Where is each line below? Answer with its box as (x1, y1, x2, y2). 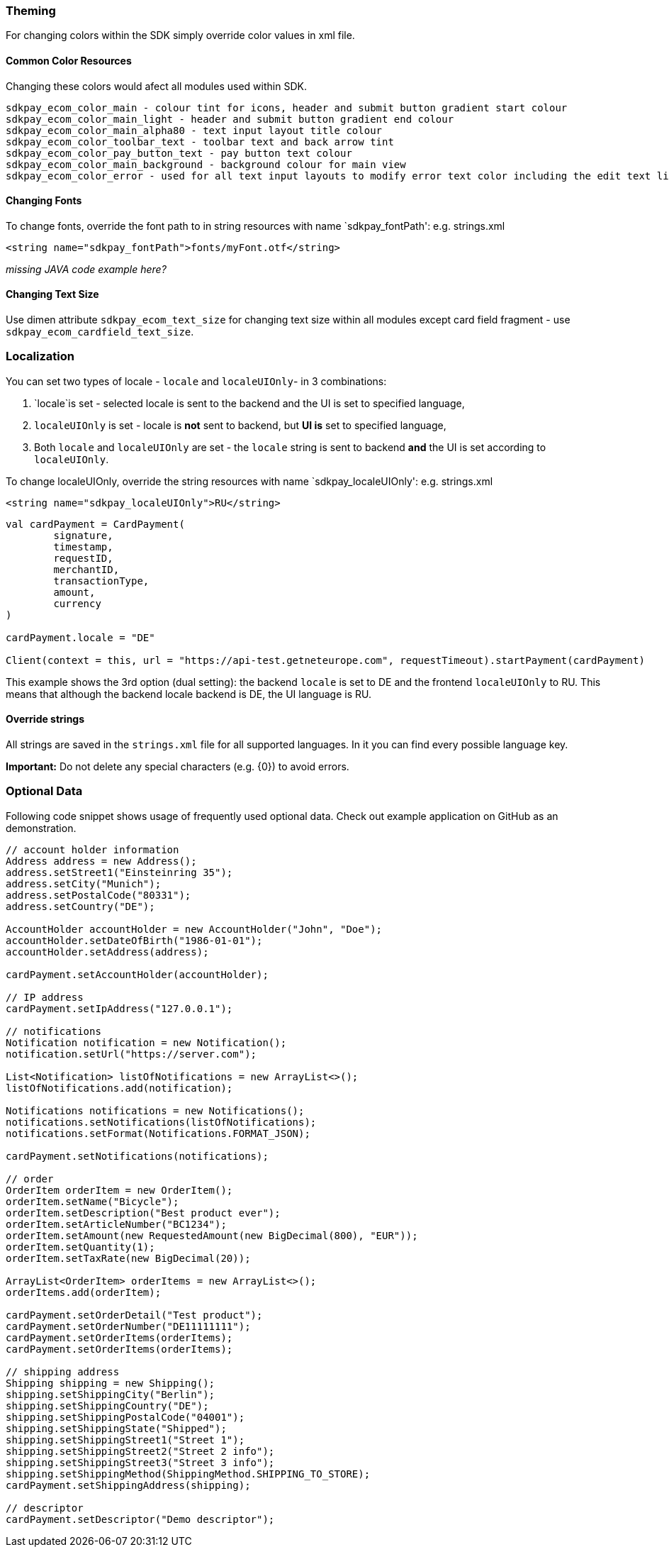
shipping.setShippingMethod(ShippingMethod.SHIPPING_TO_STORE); (6, 1468, 371, 1480)
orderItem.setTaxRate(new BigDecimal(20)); (6, 1252, 251, 1264)
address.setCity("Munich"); (6, 877, 162, 889)
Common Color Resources (6, 54, 132, 67)
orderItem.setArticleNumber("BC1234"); (6, 1218, 227, 1230)
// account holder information (6, 843, 179, 855)
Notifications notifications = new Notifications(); (6, 1104, 305, 1116)
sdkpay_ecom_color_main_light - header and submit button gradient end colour (6, 113, 454, 125)
